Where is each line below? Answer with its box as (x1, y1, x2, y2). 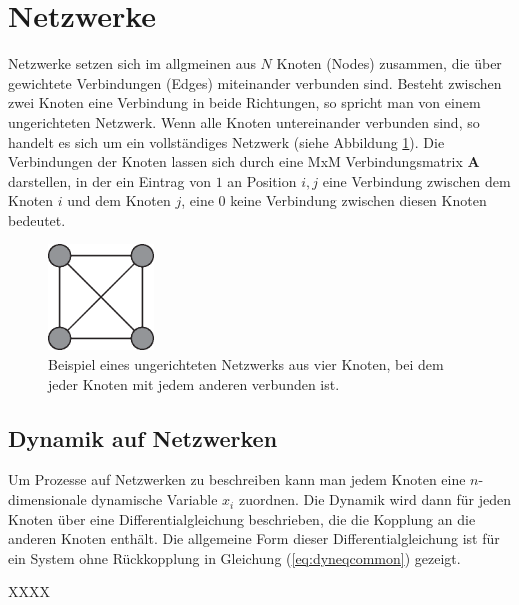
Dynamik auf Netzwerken (8, 422, 278, 453)
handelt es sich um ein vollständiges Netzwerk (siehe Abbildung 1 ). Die (8, 131, 445, 152)
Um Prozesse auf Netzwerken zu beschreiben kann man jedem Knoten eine (8, 469, 466, 490)
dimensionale (8, 489, 87, 510)
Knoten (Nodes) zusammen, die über (276, 53, 502, 74)
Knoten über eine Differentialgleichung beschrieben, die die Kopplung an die (8, 508, 476, 529)
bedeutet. (8, 209, 66, 230)
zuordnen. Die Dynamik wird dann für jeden (238, 489, 511, 510)
